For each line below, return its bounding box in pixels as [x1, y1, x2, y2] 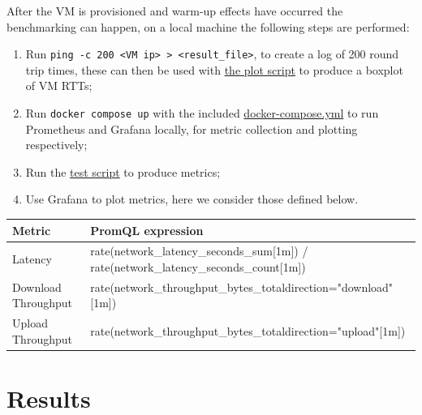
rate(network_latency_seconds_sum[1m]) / [90, 242, 308, 259]
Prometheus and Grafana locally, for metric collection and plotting [25, 120, 358, 137]
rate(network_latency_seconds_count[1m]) [90, 259, 306, 275]
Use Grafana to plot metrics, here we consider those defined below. [25, 190, 359, 207]
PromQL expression [90, 221, 204, 238]
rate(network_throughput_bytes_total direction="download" [90, 278, 394, 295]
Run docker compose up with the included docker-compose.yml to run [25, 105, 379, 122]
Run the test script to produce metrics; [25, 163, 221, 180]
